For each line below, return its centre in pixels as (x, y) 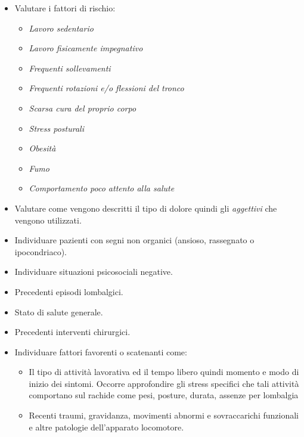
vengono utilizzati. (48, 220)
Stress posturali (56, 128)
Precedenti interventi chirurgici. (72, 332)
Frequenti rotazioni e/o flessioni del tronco (106, 88)
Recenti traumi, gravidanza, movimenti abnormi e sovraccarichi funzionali (164, 415)
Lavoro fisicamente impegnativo (86, 48)
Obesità (42, 148)
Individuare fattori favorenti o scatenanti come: (101, 351)
